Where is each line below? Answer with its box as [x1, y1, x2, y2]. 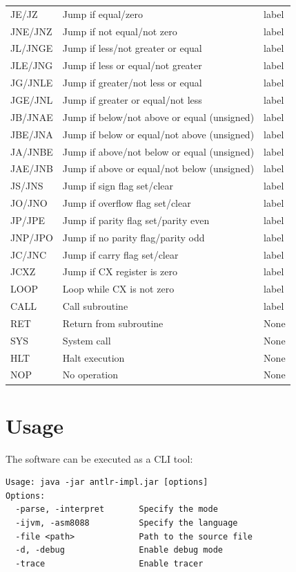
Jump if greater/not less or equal [62, 75, 202, 90]
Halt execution [62, 350, 125, 365]
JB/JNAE [10, 109, 53, 124]
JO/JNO [10, 196, 48, 210]
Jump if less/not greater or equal [62, 41, 202, 55]
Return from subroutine [62, 315, 164, 330]
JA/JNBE [10, 144, 53, 158]
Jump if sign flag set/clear [62, 178, 174, 193]
